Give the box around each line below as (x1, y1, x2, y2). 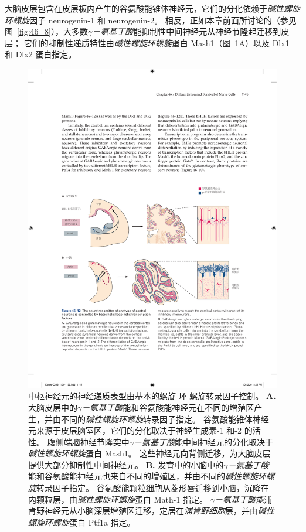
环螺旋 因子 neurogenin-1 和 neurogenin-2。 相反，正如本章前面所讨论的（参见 (5, 13, 297, 26)
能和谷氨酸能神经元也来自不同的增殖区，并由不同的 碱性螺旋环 (28, 470, 266, 482)
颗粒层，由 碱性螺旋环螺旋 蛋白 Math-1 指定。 (36, 493, 208, 505)
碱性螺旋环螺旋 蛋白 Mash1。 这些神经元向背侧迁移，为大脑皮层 (28, 447, 271, 459)
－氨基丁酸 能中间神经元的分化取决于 (133, 435, 273, 448)
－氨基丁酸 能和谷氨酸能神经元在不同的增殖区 (81, 401, 254, 413)
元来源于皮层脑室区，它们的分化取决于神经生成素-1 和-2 (28, 424, 242, 436)
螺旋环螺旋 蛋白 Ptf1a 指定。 (28, 516, 135, 528)
